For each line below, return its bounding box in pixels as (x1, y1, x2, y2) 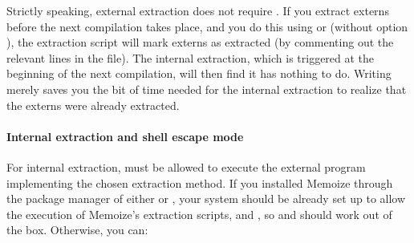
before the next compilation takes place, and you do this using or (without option (6, 18, 408, 34)
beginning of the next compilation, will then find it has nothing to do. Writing (6, 65, 392, 82)
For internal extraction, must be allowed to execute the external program (6, 158, 366, 175)
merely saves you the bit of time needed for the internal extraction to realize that (6, 80, 407, 97)
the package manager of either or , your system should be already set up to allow (6, 190, 406, 207)
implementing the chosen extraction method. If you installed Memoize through (6, 174, 393, 191)
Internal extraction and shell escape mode (6, 128, 244, 144)
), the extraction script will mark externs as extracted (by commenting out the (6, 34, 394, 51)
